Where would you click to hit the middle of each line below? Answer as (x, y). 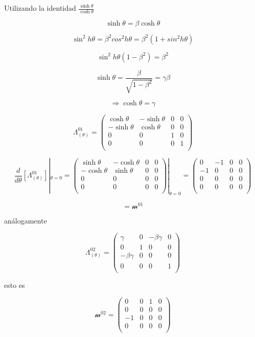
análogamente (26, 220)
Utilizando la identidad (40, 8)
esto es (15, 285)
